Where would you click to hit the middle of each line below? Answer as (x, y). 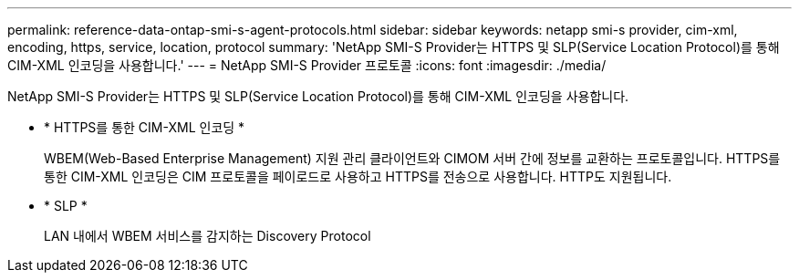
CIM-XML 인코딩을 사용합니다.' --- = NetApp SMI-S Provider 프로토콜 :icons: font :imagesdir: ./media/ (307, 65)
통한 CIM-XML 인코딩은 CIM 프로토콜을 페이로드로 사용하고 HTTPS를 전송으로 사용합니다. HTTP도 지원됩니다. (358, 176)
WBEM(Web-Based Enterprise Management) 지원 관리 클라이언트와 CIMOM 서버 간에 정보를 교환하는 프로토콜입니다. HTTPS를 (412, 158)
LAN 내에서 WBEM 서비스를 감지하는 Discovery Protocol (208, 236)
